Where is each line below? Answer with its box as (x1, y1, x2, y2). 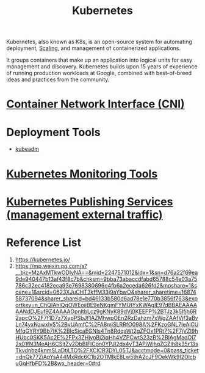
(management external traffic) (6, 208, 163, 222)
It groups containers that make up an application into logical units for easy (6, 56, 193, 64)
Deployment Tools (6, 125, 101, 139)
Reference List (6, 236, 81, 249)
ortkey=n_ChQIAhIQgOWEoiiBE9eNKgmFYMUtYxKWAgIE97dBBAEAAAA (15, 301, 197, 308)
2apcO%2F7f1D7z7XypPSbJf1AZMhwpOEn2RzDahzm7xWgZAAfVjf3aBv (15, 314, 198, 321)
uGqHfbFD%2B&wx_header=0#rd (15, 360, 101, 367)
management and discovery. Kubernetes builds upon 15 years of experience (6, 63, 198, 70)
